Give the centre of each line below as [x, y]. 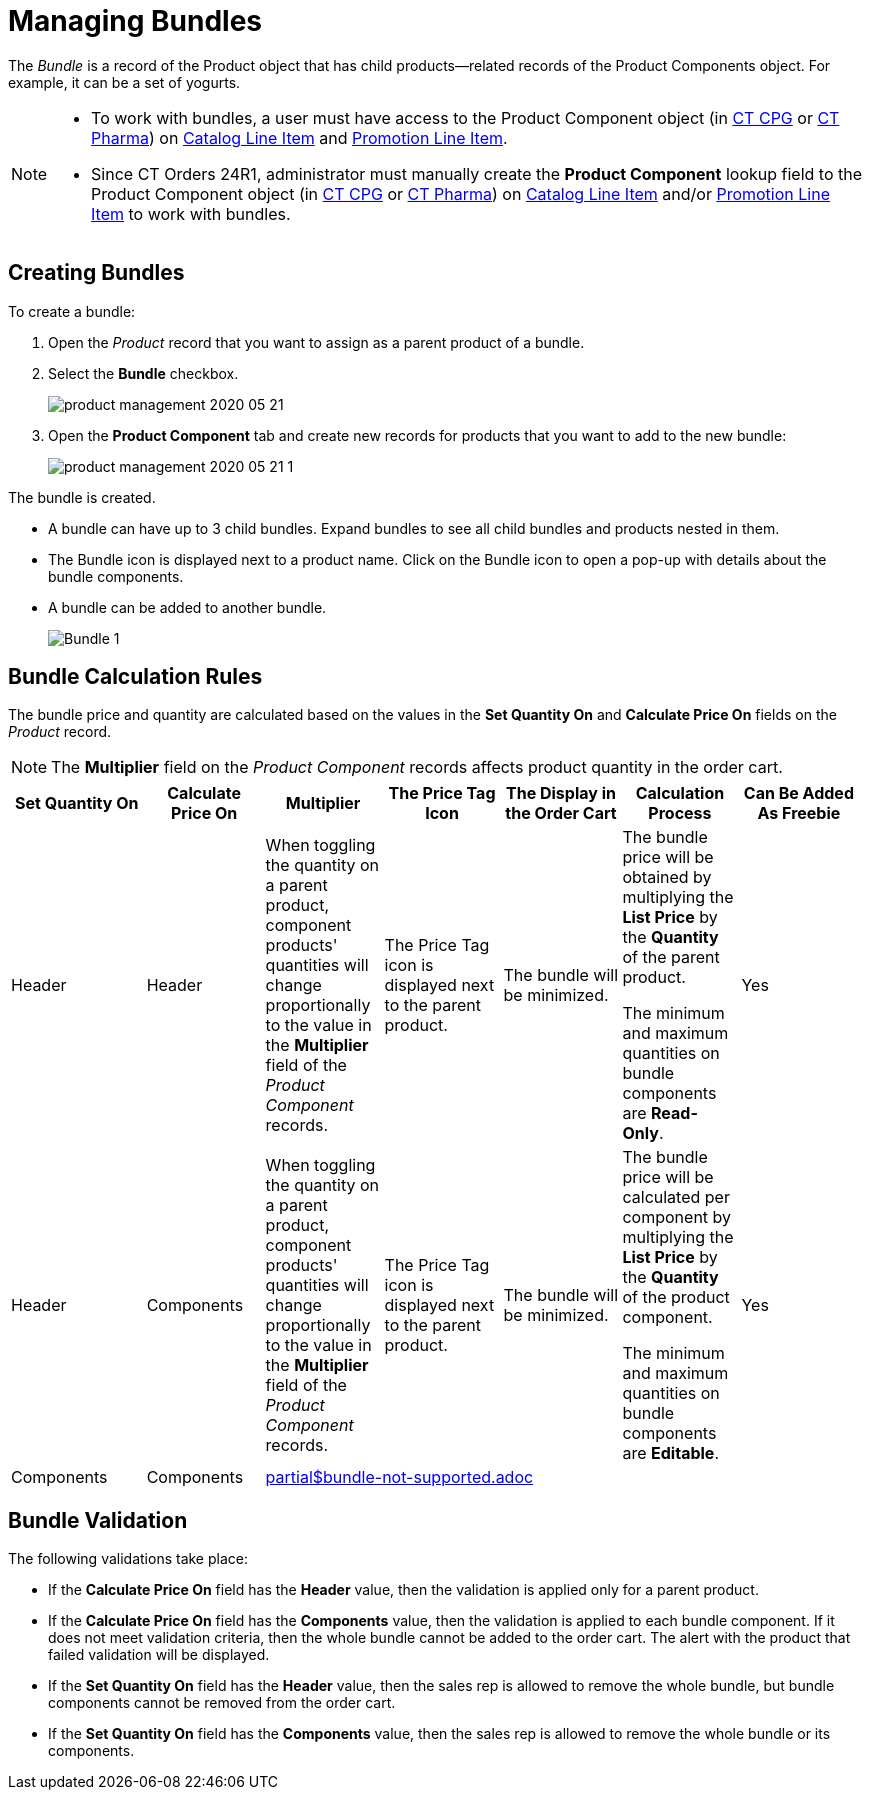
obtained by [667, 877]
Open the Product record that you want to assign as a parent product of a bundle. [316, 342]
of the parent [671, 957]
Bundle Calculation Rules [135, 677]
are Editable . [670, 1453]
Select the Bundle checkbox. [143, 373]
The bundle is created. [82, 497]
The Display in [561, 793]
